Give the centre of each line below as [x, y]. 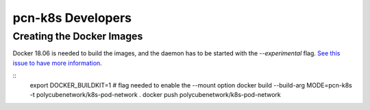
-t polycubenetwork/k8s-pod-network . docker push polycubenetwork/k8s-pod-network [155, 94]
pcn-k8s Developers [72, 18]
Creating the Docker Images [78, 36]
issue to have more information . [57, 63]
